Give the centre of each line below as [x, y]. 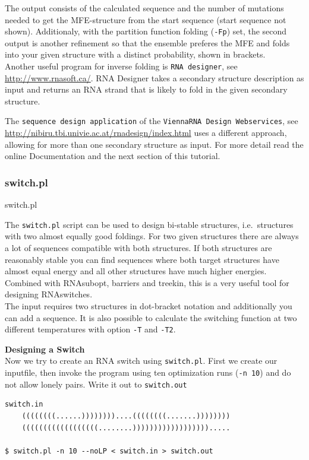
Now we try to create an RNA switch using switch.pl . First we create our [141, 361]
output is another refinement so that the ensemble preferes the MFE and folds [147, 42]
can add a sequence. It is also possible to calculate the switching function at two [151, 317]
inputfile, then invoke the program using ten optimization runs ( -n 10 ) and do [148, 372]
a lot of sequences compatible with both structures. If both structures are [138, 247]
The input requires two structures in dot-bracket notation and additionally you [149, 305]
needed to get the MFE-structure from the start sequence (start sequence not [146, 19]
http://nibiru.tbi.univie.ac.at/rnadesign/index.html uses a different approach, [146, 133]
